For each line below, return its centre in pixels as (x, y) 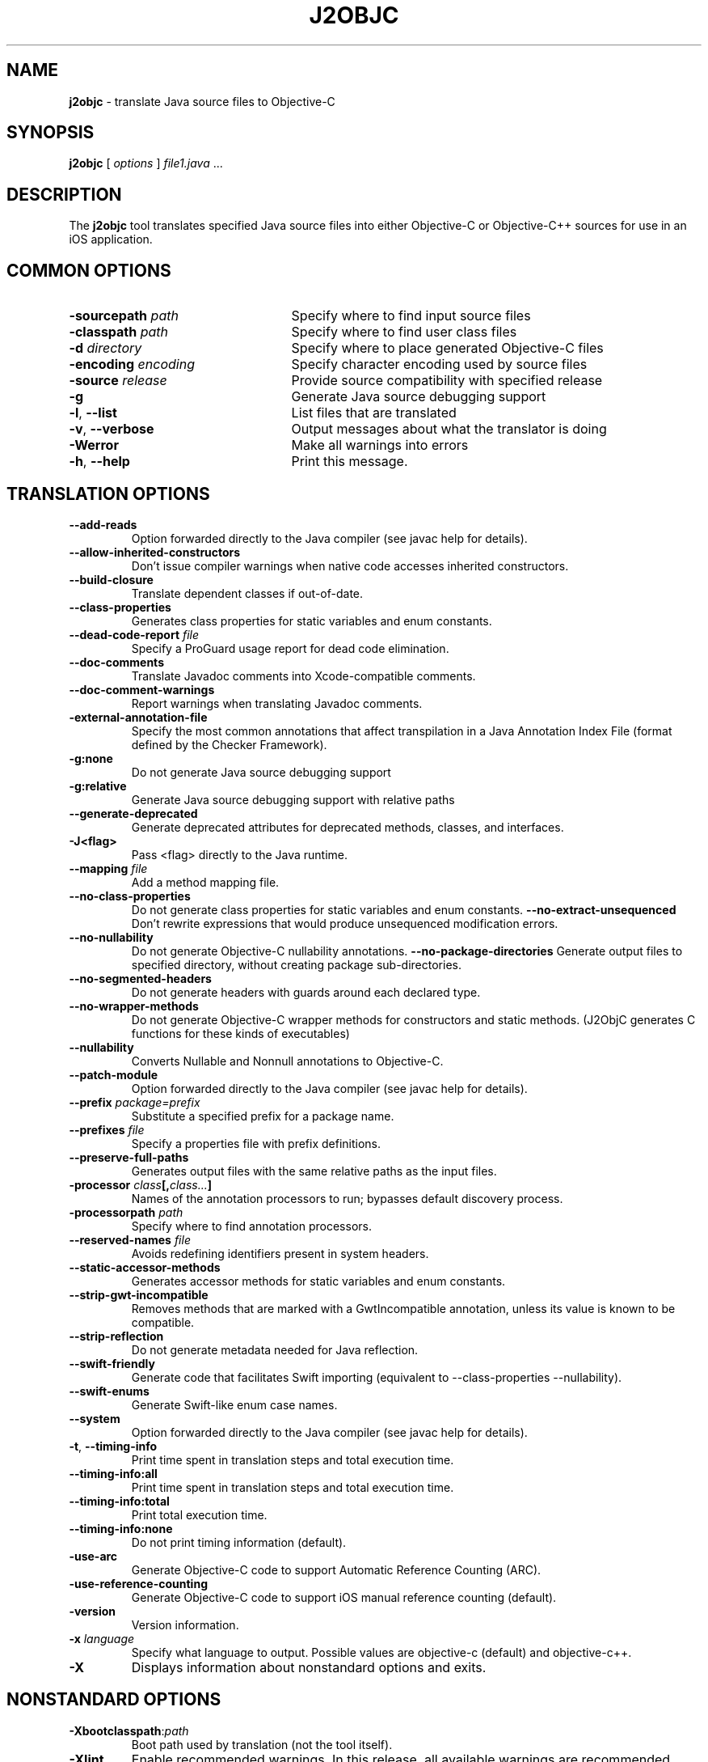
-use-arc (93, 1556)
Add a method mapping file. (205, 882)
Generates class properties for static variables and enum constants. (312, 621)
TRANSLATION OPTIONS (108, 493)
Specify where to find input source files (411, 316)
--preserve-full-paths (129, 1157)
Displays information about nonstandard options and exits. (309, 1667)
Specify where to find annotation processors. (251, 1226)
